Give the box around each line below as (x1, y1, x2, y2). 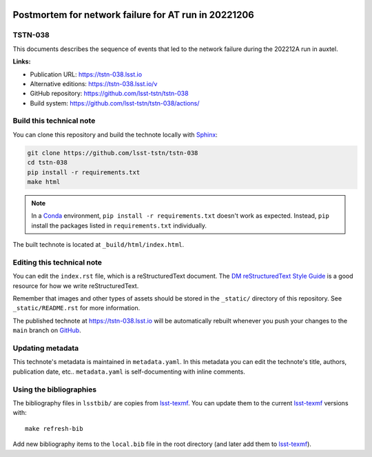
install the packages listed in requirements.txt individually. (31, 221, 207, 230)
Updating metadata (12, 343, 79, 353)
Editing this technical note (12, 257, 103, 267)
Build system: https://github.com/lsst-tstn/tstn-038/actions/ (30, 99, 200, 107)
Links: (12, 57, 31, 65)
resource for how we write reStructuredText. (12, 281, 139, 290)
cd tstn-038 (27, 159, 68, 167)
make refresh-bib (25, 425, 83, 432)
